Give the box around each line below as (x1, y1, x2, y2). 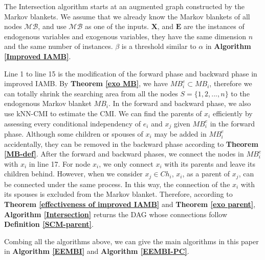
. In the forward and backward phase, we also (108, 98, 251, 109)
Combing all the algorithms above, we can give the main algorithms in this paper (4, 236, 259, 246)
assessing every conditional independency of (4, 118, 141, 128)
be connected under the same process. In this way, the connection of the (4, 178, 230, 189)
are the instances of (183, 21, 245, 32)
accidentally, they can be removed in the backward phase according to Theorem (4, 138, 258, 149)
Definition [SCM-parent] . (4, 219, 94, 229)
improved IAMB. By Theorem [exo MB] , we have (4, 78, 168, 89)
